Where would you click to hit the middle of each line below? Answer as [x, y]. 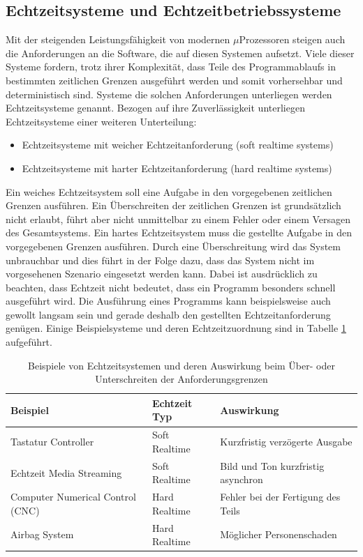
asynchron [242, 479]
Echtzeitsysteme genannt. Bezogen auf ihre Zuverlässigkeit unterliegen [155, 108]
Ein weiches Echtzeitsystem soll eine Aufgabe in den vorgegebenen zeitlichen [169, 191]
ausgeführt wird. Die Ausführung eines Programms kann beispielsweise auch [168, 301]
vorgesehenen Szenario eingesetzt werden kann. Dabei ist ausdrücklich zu [162, 274]
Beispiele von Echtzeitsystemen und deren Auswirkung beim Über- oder [181, 365]
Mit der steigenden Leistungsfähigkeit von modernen [118, 39]
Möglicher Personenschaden [279, 534]
